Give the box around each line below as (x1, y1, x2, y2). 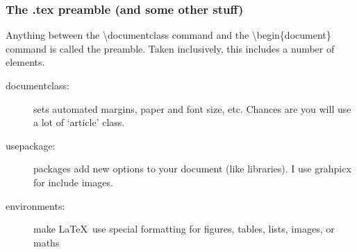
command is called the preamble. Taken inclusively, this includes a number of (6, 41, 335, 55)
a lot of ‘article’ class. (33, 115, 125, 129)
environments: (6, 198, 65, 213)
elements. (6, 55, 45, 69)
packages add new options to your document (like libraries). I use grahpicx (33, 161, 351, 176)
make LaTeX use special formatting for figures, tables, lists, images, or (33, 222, 335, 236)
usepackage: (6, 138, 56, 152)
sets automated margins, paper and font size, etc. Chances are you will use (33, 101, 351, 116)
